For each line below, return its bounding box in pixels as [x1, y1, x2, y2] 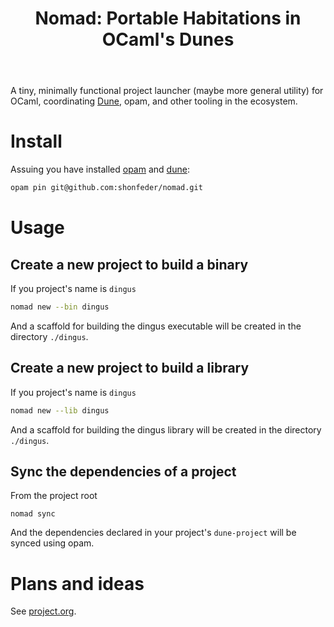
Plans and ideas [10, 572, 145, 595]
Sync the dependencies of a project [10, 463, 237, 480]
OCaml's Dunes [101, 28, 235, 51]
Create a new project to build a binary [10, 256, 249, 273]
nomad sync [10, 509, 56, 519]
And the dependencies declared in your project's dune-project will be [10, 527, 297, 539]
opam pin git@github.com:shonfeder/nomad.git [10, 183, 203, 193]
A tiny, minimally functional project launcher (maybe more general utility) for [10, 85, 324, 97]
